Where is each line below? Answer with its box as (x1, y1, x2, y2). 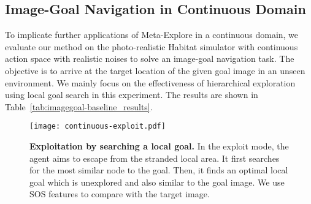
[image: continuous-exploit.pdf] (29, 122, 166, 131)
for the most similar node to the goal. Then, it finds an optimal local (29, 164, 288, 176)
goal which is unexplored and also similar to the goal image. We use (29, 175, 285, 188)
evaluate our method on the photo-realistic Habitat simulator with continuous (5, 40, 298, 53)
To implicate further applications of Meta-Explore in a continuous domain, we (5, 28, 299, 41)
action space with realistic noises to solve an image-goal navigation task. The (5, 52, 294, 65)
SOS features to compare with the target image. (29, 187, 210, 200)
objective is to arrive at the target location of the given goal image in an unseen (5, 64, 305, 77)
